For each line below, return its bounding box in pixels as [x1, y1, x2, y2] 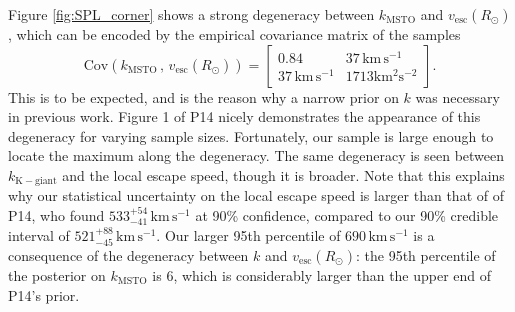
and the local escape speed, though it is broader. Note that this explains [62, 164, 505, 185]
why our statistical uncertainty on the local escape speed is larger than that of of [8, 185, 504, 206]
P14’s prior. [8, 284, 80, 305]
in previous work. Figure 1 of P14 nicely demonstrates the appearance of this [8, 106, 481, 127]
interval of [8, 224, 70, 245]
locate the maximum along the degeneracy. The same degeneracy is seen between [8, 145, 505, 166]
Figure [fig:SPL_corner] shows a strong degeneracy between [8, 4, 375, 24]
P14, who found [8, 205, 105, 226]
